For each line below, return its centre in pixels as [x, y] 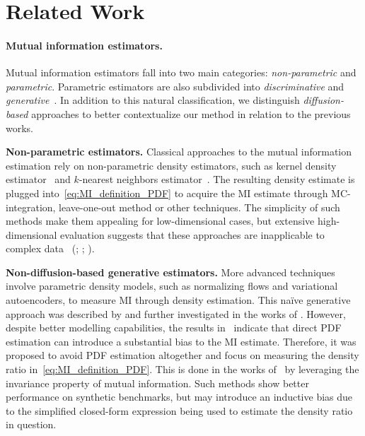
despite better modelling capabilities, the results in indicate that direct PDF [174, 328]
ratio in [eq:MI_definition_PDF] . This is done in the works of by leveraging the [182, 369]
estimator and [38, 179]
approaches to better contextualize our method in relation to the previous [191, 113]
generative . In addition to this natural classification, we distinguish [153, 100]
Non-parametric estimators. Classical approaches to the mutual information [179, 152]
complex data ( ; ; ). [50, 248]
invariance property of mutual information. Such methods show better [157, 383]
